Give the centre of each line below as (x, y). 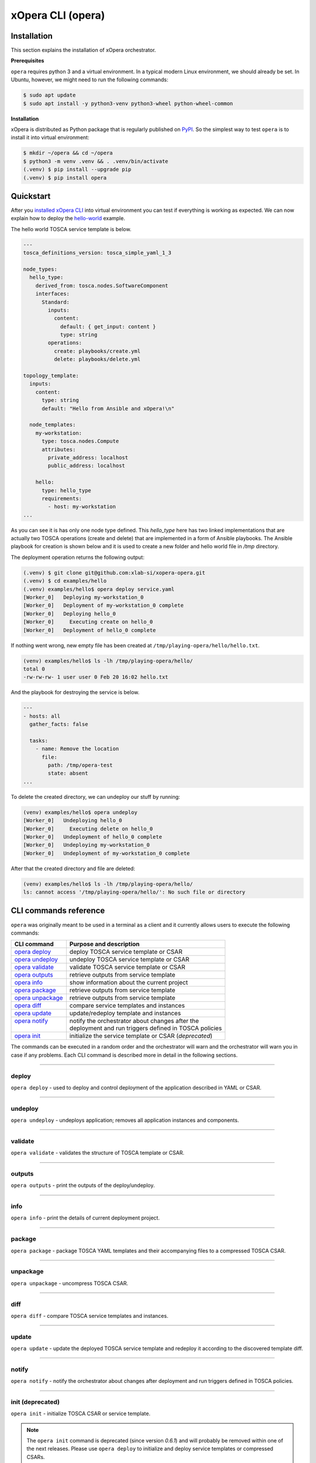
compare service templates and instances (127, 1005)
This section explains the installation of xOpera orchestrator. (83, 50)
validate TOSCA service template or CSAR (127, 967)
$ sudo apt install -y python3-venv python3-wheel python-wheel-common (128, 103)
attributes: (59, 449)
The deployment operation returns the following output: (78, 557)
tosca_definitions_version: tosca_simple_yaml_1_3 (97, 253)
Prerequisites (28, 61)
